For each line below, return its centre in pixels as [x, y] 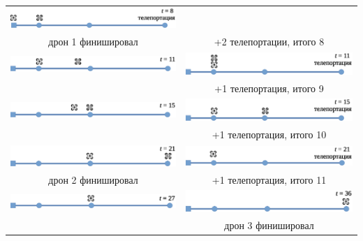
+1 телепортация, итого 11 [269, 179]
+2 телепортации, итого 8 [269, 42]
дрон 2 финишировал [93, 179]
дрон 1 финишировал [93, 42]
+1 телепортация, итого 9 [269, 88]
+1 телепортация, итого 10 [269, 134]
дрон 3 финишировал [269, 225]
